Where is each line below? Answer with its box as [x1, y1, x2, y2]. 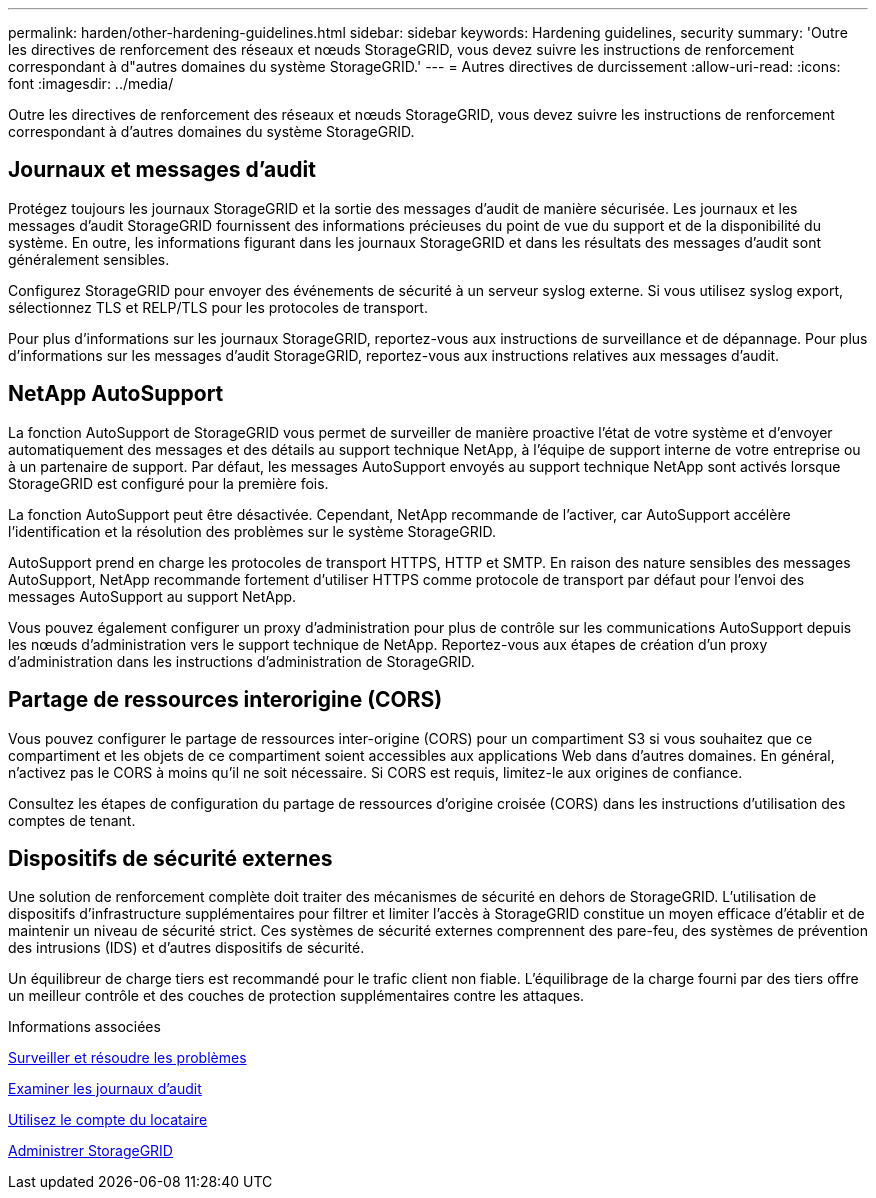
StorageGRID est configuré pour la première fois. [8, 474, 329, 492]
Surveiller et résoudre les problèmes [8, 1049, 247, 1067]
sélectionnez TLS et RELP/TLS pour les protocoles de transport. [8, 298, 428, 316]
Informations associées [8, 1018, 161, 1036]
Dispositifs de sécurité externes [8, 845, 333, 871]
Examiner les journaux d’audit [8, 1080, 202, 1098]
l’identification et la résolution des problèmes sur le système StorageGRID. [8, 522, 497, 540]
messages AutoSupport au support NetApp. [8, 587, 297, 605]
